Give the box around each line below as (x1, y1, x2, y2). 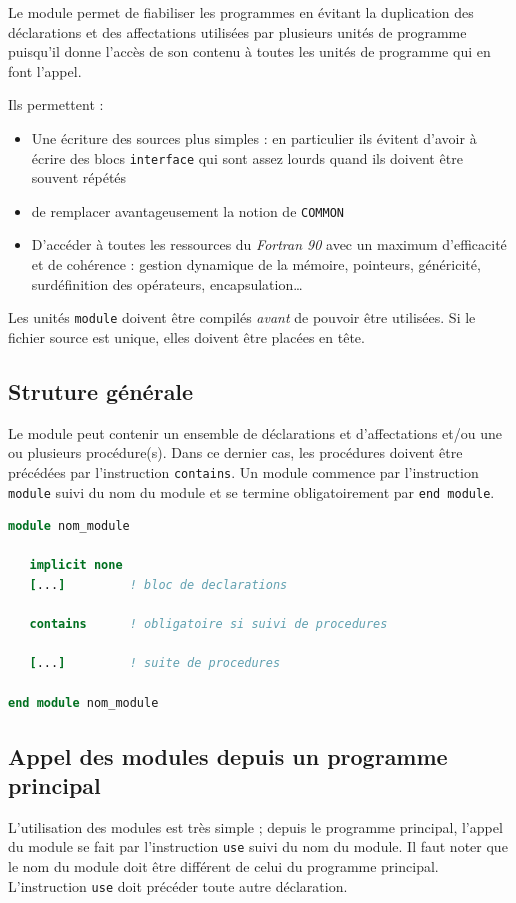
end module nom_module (8, 695, 159, 710)
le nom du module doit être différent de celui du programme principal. (8, 855, 439, 876)
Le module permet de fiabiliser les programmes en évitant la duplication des (8, 2, 474, 22)
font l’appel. (8, 60, 82, 81)
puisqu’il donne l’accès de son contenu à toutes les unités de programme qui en (8, 41, 491, 62)
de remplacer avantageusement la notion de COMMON (31, 200, 344, 221)
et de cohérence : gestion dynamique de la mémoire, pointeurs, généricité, (31, 254, 481, 275)
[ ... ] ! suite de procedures (29, 656, 281, 671)
